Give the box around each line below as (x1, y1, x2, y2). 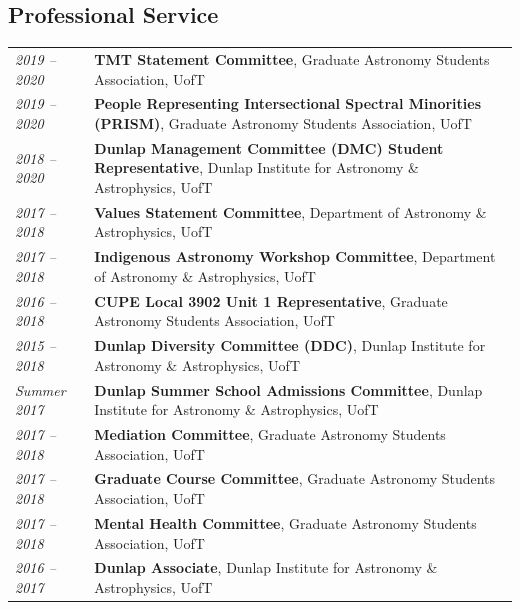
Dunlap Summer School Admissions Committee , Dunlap (94, 379, 483, 400)
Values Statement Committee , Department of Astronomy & (94, 201, 487, 222)
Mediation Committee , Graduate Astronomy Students (94, 424, 446, 445)
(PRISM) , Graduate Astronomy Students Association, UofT (94, 112, 472, 133)
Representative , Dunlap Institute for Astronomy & (94, 157, 419, 178)
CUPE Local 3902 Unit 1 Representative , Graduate (94, 290, 448, 311)
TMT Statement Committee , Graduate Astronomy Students (94, 48, 490, 69)
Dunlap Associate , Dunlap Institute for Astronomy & (94, 557, 438, 578)
